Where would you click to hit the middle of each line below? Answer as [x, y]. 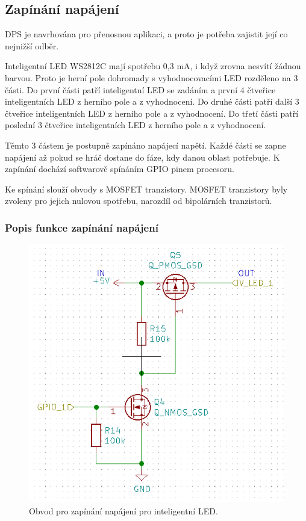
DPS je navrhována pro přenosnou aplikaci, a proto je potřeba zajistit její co [146, 34]
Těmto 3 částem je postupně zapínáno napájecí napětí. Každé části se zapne [145, 145]
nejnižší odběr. [32, 45]
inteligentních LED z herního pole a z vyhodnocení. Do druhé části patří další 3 [152, 101]
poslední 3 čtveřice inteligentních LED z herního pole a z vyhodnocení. [136, 125]
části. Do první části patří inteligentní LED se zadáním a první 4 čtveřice [140, 89]
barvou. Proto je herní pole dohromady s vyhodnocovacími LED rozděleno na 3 [151, 77]
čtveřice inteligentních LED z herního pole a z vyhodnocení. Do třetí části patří [152, 113]
